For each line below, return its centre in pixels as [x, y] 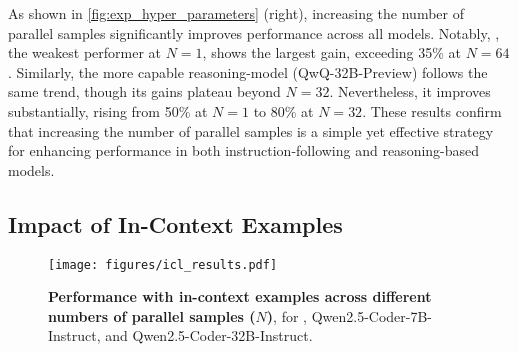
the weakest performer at [85, 52]
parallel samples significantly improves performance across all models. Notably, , [254, 32]
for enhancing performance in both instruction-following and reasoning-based [244, 150]
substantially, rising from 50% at [108, 110]
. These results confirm [432, 110]
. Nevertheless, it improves [410, 91]
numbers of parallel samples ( [152, 315]
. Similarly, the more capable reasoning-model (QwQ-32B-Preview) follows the [248, 71]
